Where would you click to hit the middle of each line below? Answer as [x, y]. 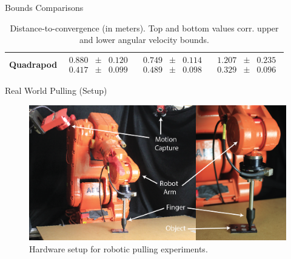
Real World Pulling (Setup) [56, 90]
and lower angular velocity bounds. [144, 40]
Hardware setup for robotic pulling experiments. [119, 248]
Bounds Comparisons [44, 7]
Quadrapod [33, 64]
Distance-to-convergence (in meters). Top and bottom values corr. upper [144, 28]
